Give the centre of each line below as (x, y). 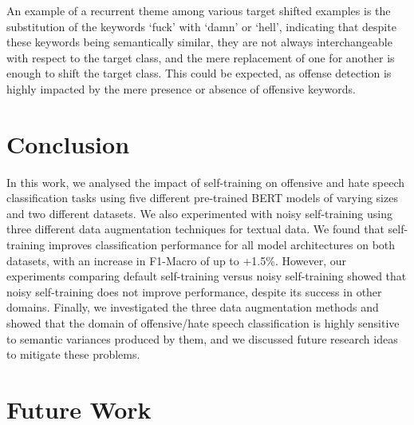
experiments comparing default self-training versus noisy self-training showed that (207, 276)
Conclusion (68, 143)
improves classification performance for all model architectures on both (222, 245)
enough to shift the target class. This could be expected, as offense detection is (199, 73)
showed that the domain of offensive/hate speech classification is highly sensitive (203, 323)
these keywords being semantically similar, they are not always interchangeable (199, 42)
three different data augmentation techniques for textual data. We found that (195, 229)
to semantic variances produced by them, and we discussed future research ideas (202, 338)
